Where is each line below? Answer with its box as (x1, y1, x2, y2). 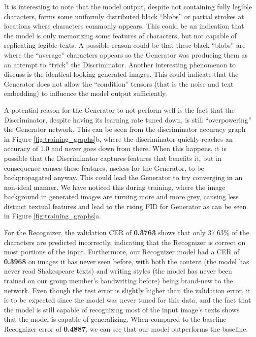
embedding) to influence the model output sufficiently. (4, 88, 167, 98)
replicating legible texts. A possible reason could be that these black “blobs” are (4, 40, 246, 50)
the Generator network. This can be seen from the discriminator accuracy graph (4, 124, 246, 134)
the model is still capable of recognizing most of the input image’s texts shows (4, 304, 240, 314)
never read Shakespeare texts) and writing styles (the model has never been (4, 266, 232, 276)
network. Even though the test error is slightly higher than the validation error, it (4, 285, 251, 295)
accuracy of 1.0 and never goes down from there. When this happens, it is (4, 143, 226, 153)
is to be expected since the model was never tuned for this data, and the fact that (4, 295, 251, 305)
